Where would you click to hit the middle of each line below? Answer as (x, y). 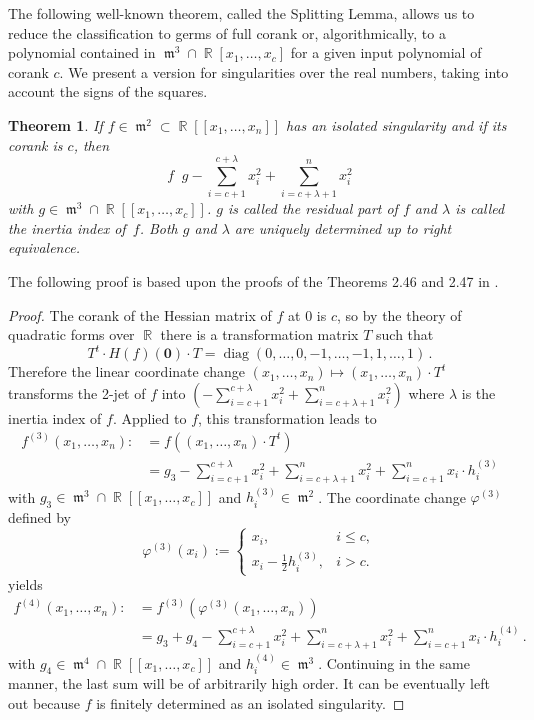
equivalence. (44, 247)
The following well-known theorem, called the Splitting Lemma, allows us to (241, 13)
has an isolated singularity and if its (396, 124)
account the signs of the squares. (108, 91)
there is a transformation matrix (259, 334)
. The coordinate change (392, 496)
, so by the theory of (399, 314)
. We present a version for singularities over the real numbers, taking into (284, 71)
